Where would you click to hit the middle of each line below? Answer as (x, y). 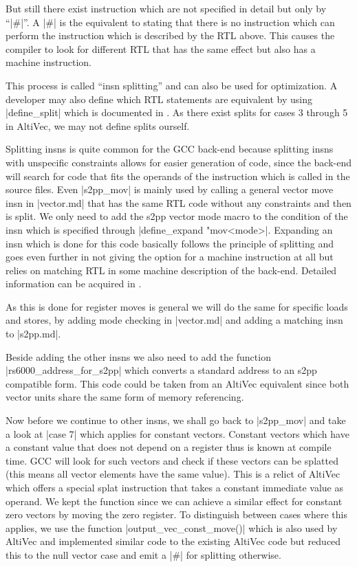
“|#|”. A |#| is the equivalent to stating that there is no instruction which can (170, 22)
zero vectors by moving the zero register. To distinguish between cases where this (176, 514)
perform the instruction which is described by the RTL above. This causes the (170, 35)
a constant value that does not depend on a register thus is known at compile (169, 447)
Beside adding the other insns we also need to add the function (138, 356)
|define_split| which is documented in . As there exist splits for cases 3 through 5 (177, 112)
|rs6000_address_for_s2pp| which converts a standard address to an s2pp (161, 370)
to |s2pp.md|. (33, 334)
